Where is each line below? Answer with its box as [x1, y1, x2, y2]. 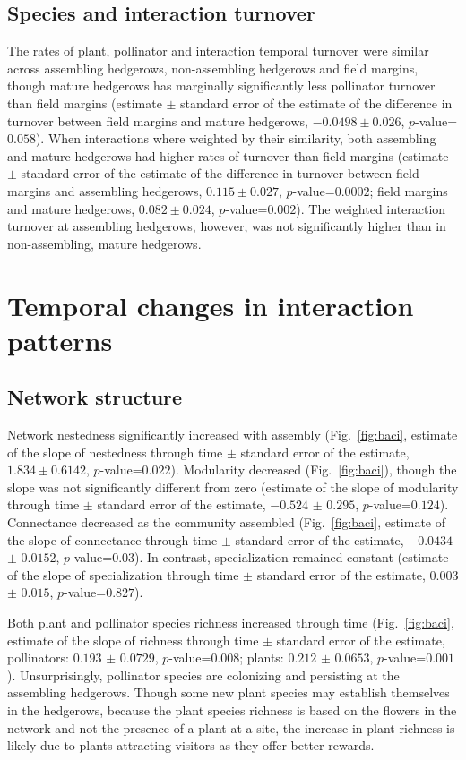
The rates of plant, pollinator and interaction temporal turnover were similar [7, 41, 429, 60]
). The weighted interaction [296, 199, 446, 218]
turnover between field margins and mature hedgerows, [7, 111, 308, 130]
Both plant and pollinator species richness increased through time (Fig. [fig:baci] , [7, 613, 454, 632]
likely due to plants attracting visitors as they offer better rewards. [7, 736, 375, 755]
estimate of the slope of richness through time [7, 630, 259, 649]
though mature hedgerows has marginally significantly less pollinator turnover [7, 76, 436, 95]
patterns [7, 321, 113, 358]
